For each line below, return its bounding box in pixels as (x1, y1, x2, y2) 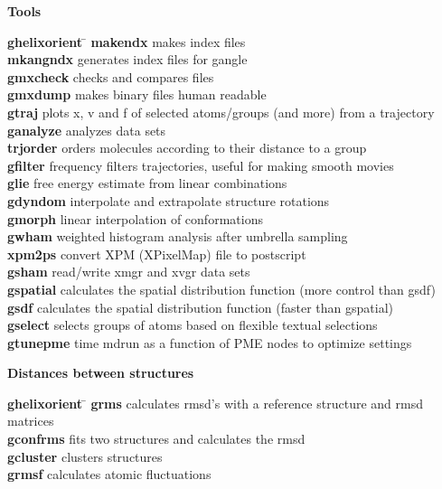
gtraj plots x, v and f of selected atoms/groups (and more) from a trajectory (7, 102, 435, 121)
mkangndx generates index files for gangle (7, 50, 248, 69)
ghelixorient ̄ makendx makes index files (7, 32, 246, 51)
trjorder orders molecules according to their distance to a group (7, 138, 367, 157)
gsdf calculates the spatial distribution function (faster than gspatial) (7, 297, 394, 316)
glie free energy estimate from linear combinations (7, 174, 287, 193)
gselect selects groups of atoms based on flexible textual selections (7, 315, 378, 334)
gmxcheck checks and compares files (7, 67, 214, 86)
